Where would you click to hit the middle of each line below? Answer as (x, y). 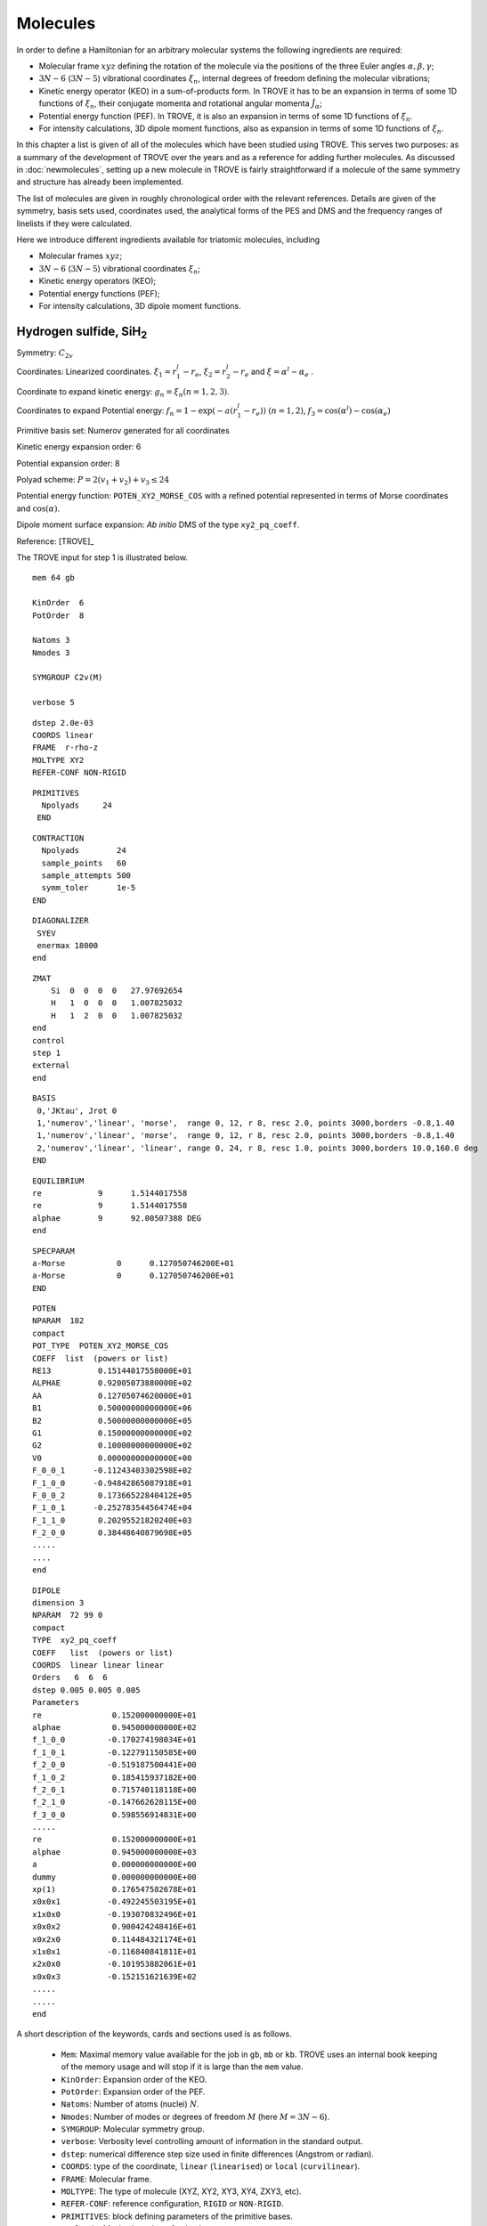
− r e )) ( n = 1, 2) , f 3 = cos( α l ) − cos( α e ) (317, 411)
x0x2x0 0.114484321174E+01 (115, 1939)
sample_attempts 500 (86, 875)
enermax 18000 (68, 945)
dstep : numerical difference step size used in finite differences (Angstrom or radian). (217, 2154)
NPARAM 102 (58, 1321)
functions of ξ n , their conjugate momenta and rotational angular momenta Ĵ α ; (180, 104)
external (51, 1065)
